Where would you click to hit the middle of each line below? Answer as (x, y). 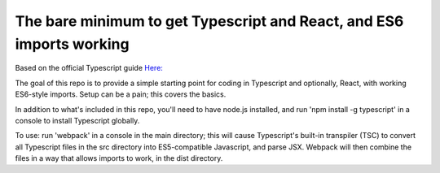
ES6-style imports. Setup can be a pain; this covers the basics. (121, 94)
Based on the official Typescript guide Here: (89, 68)
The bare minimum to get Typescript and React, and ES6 (209, 21)
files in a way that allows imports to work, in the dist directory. (119, 158)
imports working (72, 44)
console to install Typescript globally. (77, 120)
